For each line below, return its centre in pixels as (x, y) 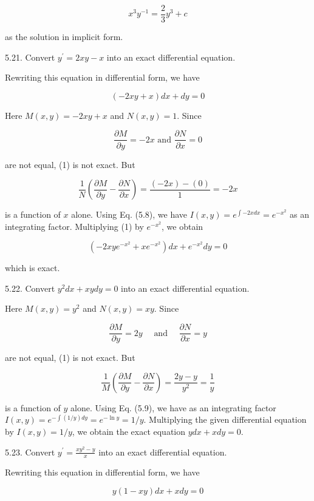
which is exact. (32, 268)
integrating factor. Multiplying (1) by (74, 226)
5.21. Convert (30, 57)
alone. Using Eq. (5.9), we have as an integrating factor (173, 407)
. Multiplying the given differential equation (225, 419)
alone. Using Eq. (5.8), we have (129, 214)
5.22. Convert (30, 288)
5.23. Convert (30, 452)
